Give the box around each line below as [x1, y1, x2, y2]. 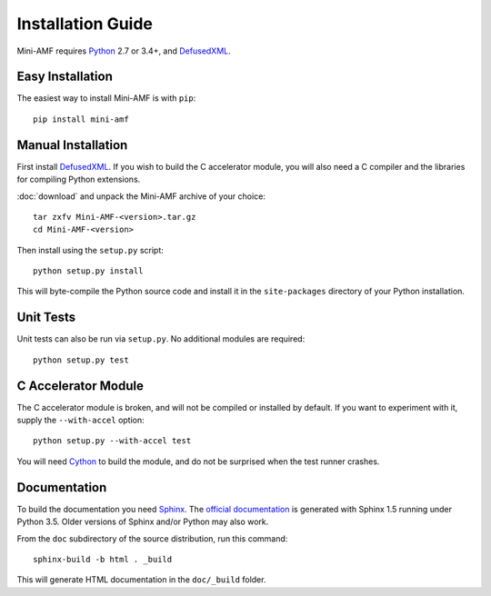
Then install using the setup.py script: [16, 244, 164, 255]
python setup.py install [33, 266, 144, 276]
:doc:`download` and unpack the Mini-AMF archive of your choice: [16, 191, 266, 202]
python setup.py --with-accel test [33, 436, 192, 446]
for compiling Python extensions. [16, 174, 141, 185]
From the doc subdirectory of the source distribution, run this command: [16, 532, 288, 544]
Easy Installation [16, 69, 113, 84]
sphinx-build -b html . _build [33, 554, 173, 564]
